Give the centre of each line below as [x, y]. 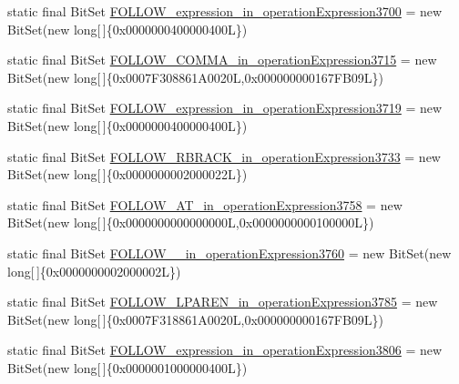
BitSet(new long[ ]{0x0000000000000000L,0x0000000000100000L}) [191, 222]
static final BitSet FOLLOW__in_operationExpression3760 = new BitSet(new [229, 253]
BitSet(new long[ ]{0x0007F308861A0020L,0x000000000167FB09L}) [196, 77]
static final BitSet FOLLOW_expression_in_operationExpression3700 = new [225, 11]
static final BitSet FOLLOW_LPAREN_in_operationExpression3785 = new [223, 302]
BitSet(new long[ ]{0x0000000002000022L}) [127, 174]
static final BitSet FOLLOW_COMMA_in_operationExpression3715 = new [222, 60]
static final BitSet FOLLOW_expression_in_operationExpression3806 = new [225, 350]
